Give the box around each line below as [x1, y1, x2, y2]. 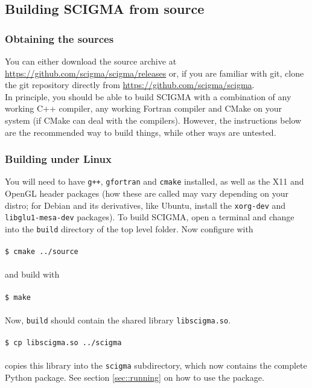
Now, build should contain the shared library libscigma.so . [5, 313, 231, 326]
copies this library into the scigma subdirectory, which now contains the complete [5, 359, 307, 372]
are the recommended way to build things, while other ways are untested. [5, 126, 276, 138]
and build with [5, 268, 60, 281]
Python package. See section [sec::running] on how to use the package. [5, 371, 264, 384]
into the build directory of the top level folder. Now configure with [5, 222, 253, 235]
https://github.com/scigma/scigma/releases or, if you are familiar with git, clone [5, 66, 304, 79]
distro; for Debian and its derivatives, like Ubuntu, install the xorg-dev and [5, 199, 286, 211]
